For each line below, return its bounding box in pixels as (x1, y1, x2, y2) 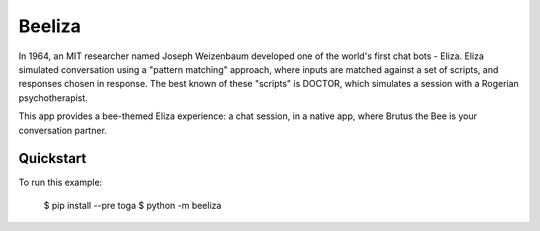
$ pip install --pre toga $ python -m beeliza (43, 199, 222, 211)
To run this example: (18, 176, 103, 189)
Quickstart (18, 150, 87, 167)
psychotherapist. (18, 91, 89, 104)
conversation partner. (18, 124, 107, 136)
